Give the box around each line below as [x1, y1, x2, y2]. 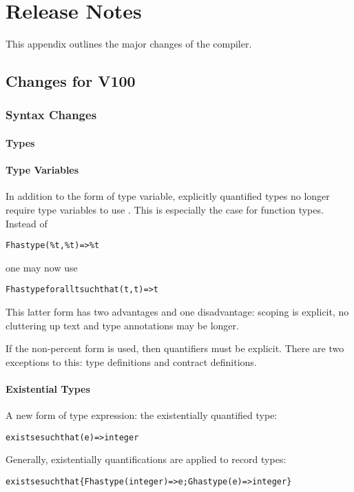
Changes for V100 [6, 70, 136, 92]
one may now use [6, 260, 78, 274]
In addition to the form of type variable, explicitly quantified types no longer [6, 189, 330, 203]
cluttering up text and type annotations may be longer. [6, 318, 239, 332]
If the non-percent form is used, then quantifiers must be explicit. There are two [6, 341, 344, 356]
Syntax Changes [6, 106, 97, 123]
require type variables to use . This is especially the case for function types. [6, 202, 324, 216]
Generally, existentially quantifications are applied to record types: [6, 452, 287, 467]
